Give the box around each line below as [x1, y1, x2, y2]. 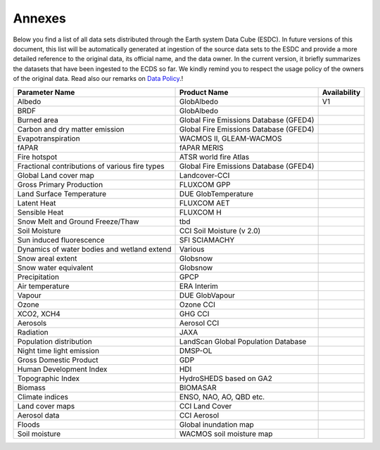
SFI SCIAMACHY [179, 235, 235, 245]
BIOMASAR [179, 382, 217, 392]
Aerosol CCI [179, 318, 220, 328]
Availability [322, 87, 361, 97]
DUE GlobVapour [179, 290, 235, 300]
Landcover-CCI [179, 170, 230, 180]
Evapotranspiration [17, 134, 80, 143]
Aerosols [17, 318, 47, 328]
